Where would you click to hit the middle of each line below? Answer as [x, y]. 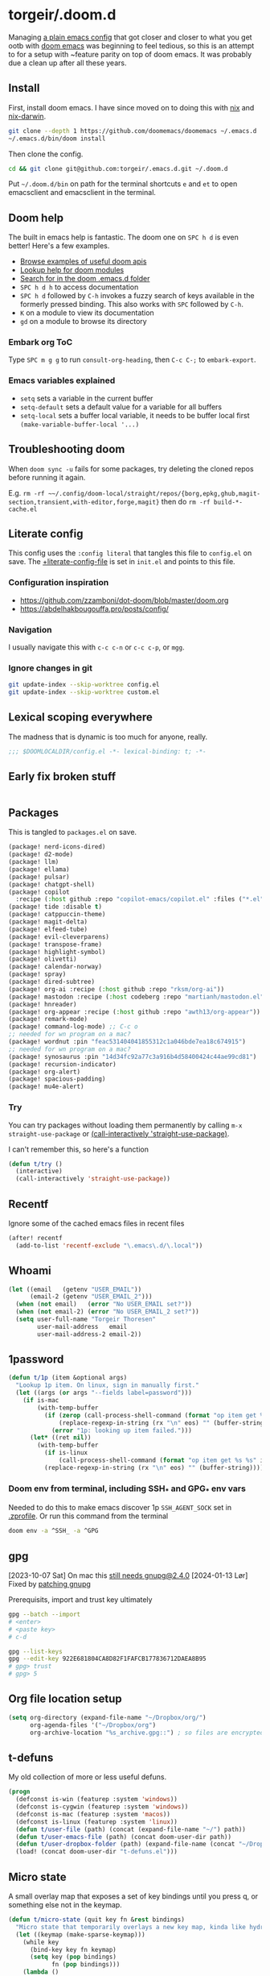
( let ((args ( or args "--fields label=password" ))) [104, 1393]
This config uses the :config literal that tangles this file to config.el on [130, 553]
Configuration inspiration [59, 583]
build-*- [228, 502]
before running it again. [47, 477]
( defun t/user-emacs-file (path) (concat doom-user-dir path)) [123, 1837]
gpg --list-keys [35, 1651]
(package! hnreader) [43, 1004]
